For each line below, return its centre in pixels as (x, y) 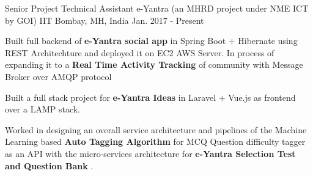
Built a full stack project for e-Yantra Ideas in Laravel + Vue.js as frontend (150, 97)
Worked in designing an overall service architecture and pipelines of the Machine (156, 129)
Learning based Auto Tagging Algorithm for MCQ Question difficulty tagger (155, 141)
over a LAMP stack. (42, 109)
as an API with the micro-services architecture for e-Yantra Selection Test (150, 153)
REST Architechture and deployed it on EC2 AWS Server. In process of (140, 52)
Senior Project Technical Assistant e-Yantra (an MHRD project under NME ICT (157, 8)
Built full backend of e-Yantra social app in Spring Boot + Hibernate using (151, 41)
